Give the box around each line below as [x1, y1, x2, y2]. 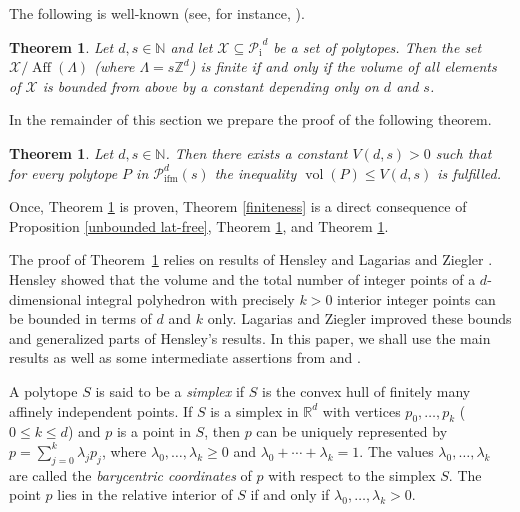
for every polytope [9, 162, 118, 183]
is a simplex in [210, 400, 299, 421]
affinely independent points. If [9, 400, 193, 421]
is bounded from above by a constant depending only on [42, 75, 379, 96]
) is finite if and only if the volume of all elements [189, 56, 497, 77]
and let [170, 36, 213, 57]
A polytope [9, 380, 78, 401]
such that [435, 142, 492, 163]
